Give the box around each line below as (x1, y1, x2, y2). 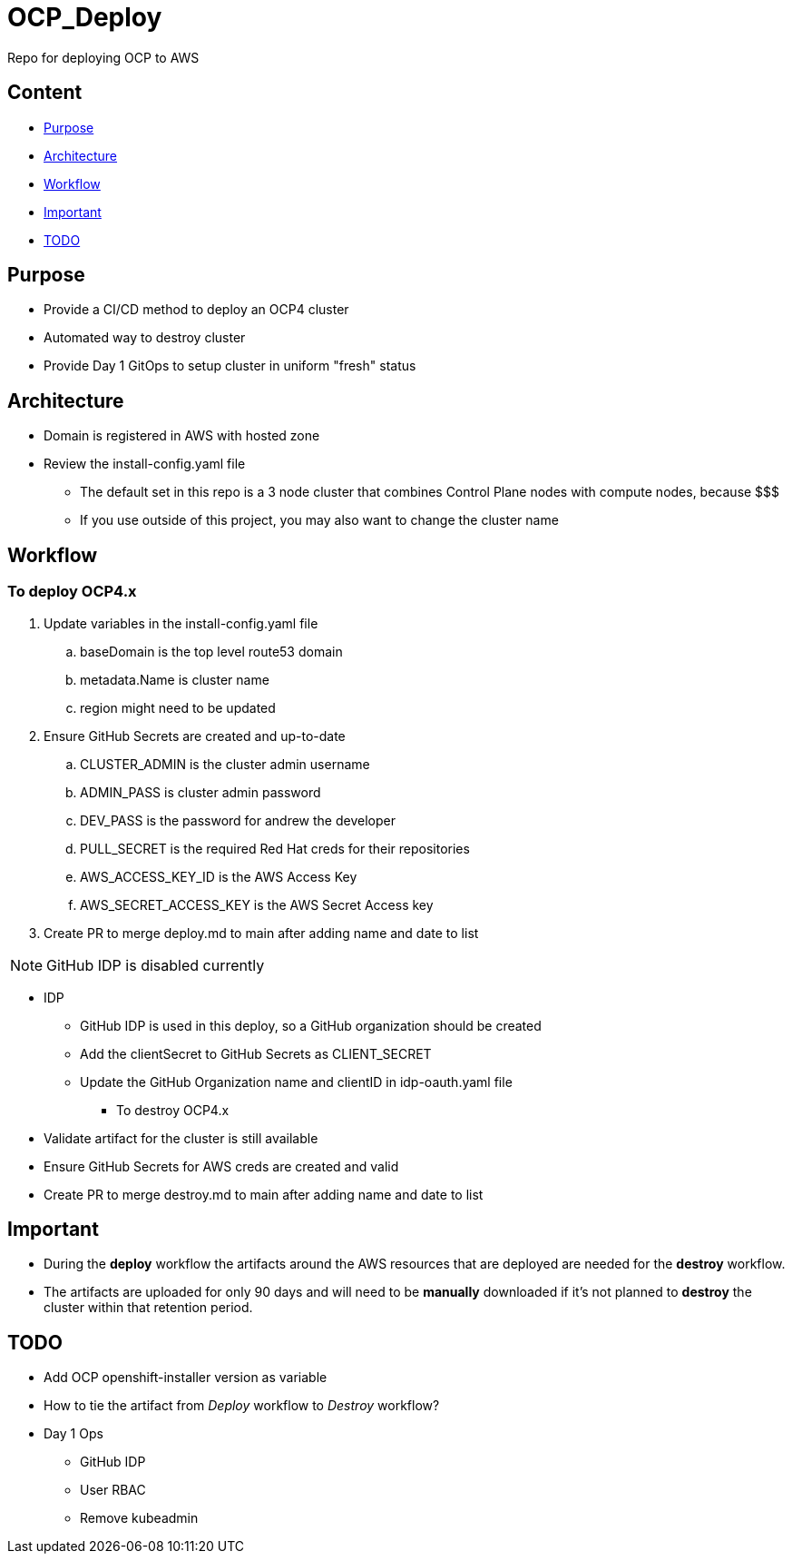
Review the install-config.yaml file (44, 456, 246, 472)
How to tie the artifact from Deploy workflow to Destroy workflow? (44, 1398, 440, 1414)
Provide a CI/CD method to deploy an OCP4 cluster (44, 301, 349, 318)
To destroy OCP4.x (116, 1102, 230, 1118)
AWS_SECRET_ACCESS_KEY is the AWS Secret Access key (80, 896, 434, 913)
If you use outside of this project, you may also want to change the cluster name (80, 512, 559, 529)
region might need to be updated (80, 699, 276, 716)
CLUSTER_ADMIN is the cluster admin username (80, 756, 370, 772)
